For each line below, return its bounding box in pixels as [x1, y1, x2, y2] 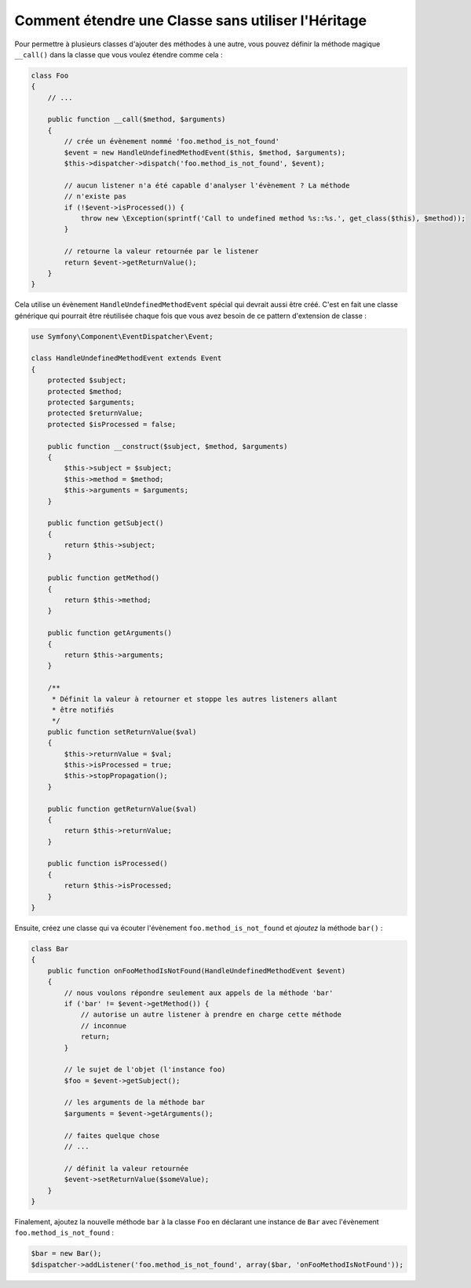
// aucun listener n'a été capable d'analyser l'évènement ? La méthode [64, 181, 350, 190]
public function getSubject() [47, 519, 164, 527]
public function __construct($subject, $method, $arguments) [47, 442, 288, 451]
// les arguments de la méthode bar [64, 1098, 206, 1107]
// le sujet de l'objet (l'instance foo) [64, 1065, 226, 1075]
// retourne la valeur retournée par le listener [64, 247, 259, 256]
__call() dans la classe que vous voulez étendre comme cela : [14, 49, 223, 59]
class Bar [31, 944, 69, 953]
